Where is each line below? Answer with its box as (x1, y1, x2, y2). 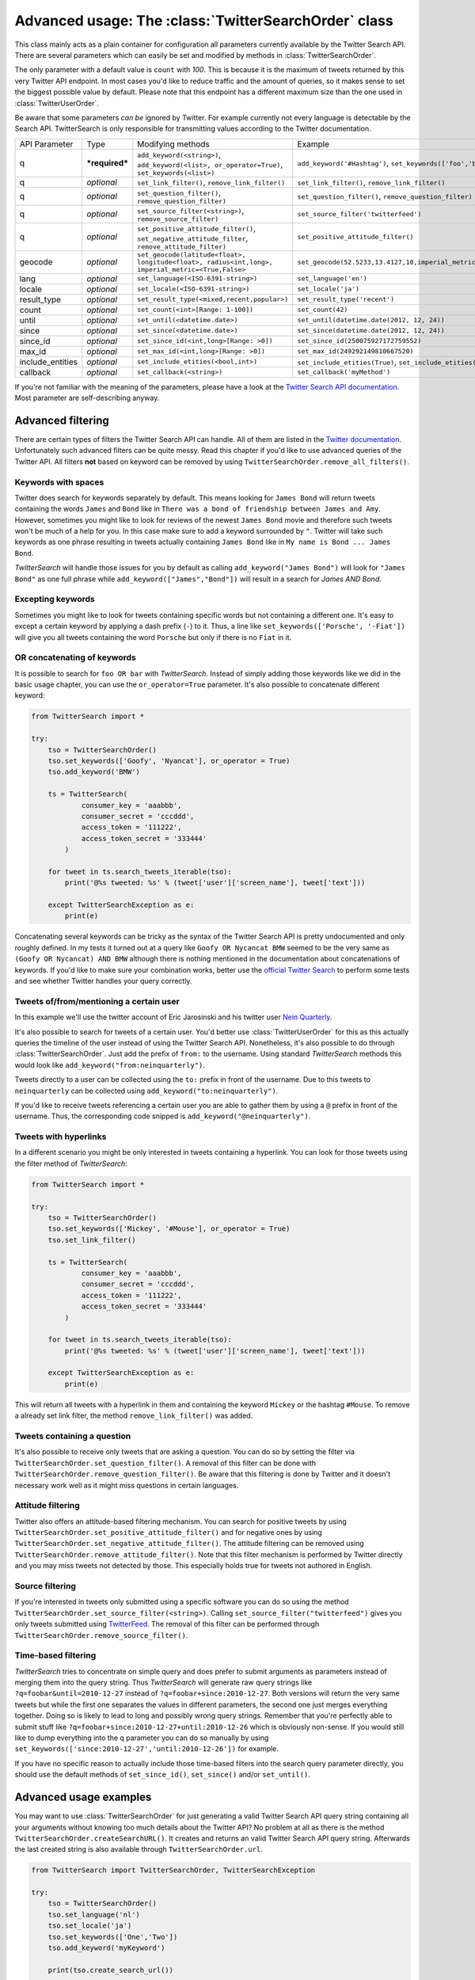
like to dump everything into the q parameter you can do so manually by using (14, 1733, 269, 1742)
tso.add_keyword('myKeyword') (47, 1944, 165, 1952)
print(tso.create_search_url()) (47, 1965, 174, 1974)
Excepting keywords (14, 594, 95, 605)
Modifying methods (137, 139, 210, 150)
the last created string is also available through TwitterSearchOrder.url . (14, 1845, 263, 1854)
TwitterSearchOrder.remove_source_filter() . (14, 1630, 188, 1639)
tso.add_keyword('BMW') (47, 767, 140, 776)
